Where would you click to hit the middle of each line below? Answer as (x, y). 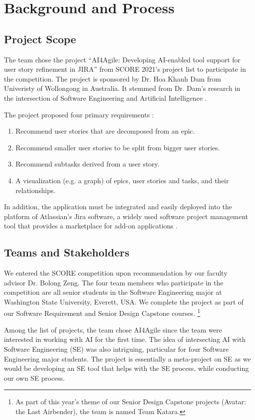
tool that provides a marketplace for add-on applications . (91, 226)
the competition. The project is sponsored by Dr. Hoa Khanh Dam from (113, 78)
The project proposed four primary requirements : (79, 114)
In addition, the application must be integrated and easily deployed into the (118, 207)
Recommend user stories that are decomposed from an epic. (105, 131)
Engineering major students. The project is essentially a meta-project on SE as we (127, 358)
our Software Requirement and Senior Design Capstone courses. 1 (102, 312)
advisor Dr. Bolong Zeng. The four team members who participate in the (114, 282)
